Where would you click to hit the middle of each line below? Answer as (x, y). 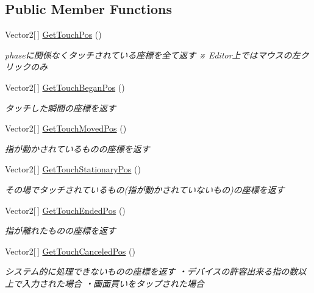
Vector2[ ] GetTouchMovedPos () (66, 128)
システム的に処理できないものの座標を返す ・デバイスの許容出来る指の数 (152, 271)
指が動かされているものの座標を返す (77, 148)
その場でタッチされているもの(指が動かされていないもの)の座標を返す (145, 189)
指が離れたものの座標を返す (60, 231)
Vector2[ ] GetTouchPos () (53, 34)
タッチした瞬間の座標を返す (60, 108)
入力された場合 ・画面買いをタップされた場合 (113, 283)
